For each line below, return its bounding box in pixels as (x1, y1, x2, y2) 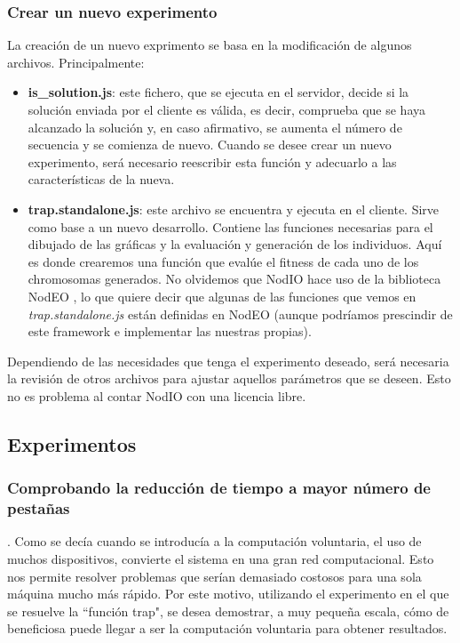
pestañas (7, 497, 70, 519)
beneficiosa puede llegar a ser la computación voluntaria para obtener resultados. (7, 619, 448, 638)
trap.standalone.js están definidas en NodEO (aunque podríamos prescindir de (28, 304, 453, 323)
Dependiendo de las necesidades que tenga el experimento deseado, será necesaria (7, 351, 449, 370)
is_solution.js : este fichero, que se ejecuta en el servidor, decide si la (28, 83, 409, 101)
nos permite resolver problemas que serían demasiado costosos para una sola (7, 567, 422, 585)
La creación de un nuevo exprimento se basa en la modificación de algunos (7, 36, 412, 54)
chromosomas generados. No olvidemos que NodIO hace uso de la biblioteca (28, 269, 441, 288)
